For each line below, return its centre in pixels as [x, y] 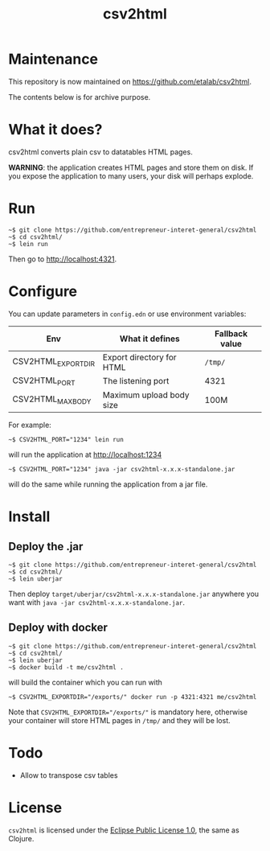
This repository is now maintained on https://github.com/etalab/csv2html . [130, 81]
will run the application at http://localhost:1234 [85, 454]
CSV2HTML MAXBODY [52, 400]
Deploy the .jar [46, 547]
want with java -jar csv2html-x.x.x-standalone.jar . [97, 602]
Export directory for [139, 357]
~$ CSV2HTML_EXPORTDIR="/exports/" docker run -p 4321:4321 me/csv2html [133, 697]
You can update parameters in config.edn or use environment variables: [127, 314]
